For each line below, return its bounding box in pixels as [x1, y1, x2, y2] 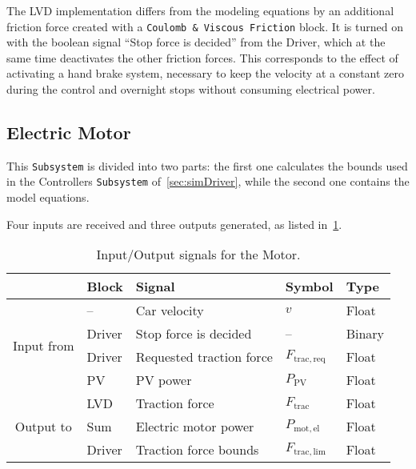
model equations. [6, 189, 90, 206]
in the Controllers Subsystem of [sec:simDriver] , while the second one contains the [6, 173, 410, 190]
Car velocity [135, 301, 204, 320]
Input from [13, 335, 74, 355]
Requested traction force [135, 347, 273, 367]
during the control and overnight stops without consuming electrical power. [6, 81, 375, 98]
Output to [14, 417, 72, 436]
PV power [135, 371, 192, 390]
